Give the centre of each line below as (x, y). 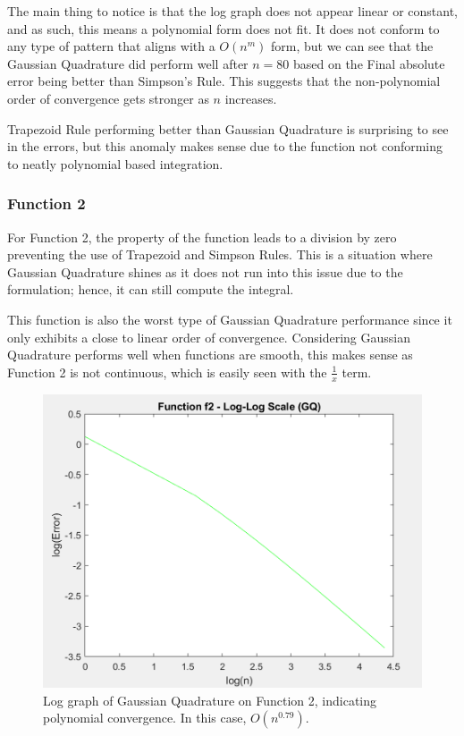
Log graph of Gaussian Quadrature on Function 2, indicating (210, 700)
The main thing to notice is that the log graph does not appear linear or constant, (233, 11)
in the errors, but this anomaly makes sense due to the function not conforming (225, 146)
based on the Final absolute (369, 63)
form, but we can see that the (352, 46)
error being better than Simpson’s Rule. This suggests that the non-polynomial (224, 81)
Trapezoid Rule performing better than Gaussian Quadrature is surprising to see (228, 128)
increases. (251, 98)
